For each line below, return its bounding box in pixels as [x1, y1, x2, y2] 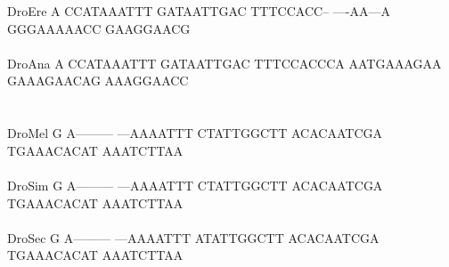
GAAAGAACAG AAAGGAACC [7, 71, 189, 90]
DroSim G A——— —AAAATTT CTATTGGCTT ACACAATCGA [7, 175, 383, 194]
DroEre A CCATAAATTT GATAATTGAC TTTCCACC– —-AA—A [7, 2, 390, 20]
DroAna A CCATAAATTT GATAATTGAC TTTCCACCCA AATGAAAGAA [7, 53, 442, 72]
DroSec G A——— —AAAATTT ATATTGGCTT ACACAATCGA [7, 228, 380, 247]
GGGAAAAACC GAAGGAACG [7, 19, 191, 37]
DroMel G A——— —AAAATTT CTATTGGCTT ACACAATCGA [7, 124, 382, 142]
